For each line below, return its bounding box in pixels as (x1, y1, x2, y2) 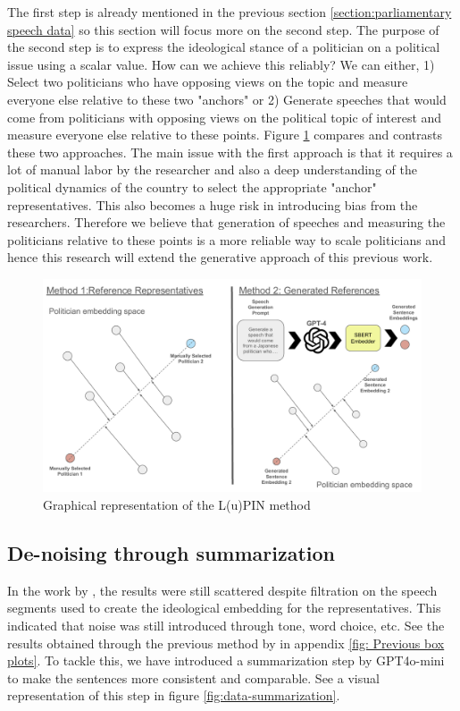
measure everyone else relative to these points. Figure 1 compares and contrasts (7, 125, 443, 144)
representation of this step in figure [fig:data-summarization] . (7, 686, 340, 705)
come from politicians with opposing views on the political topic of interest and (7, 107, 442, 126)
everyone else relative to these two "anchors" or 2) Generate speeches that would (7, 89, 447, 108)
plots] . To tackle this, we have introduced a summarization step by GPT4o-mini (7, 651, 445, 670)
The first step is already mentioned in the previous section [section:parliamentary (7, 3, 452, 21)
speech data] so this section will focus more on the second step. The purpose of (7, 20, 439, 38)
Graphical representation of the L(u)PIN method (43, 495, 311, 513)
